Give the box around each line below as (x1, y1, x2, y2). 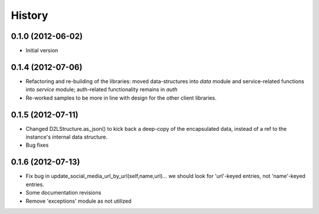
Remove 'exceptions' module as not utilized (25, 197, 132, 205)
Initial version (25, 47, 58, 54)
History (11, 9, 48, 22)
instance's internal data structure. (25, 133, 108, 141)
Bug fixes (25, 141, 49, 149)
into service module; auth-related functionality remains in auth (25, 86, 178, 93)
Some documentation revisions (25, 189, 102, 196)
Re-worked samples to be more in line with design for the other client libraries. (25, 94, 217, 101)
